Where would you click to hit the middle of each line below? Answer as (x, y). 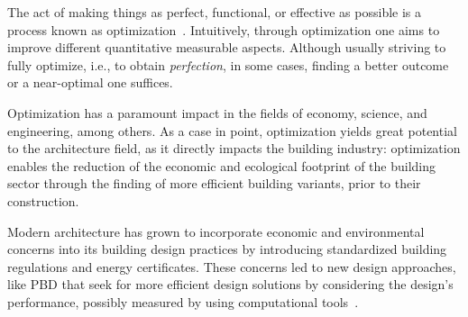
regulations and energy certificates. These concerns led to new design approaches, (232, 266)
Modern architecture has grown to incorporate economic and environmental (216, 231)
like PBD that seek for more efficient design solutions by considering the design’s (230, 284)
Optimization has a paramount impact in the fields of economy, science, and (217, 112)
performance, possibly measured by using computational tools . (183, 301)
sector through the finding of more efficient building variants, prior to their (214, 183)
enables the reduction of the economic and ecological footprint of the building (222, 165)
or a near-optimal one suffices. (90, 82)
